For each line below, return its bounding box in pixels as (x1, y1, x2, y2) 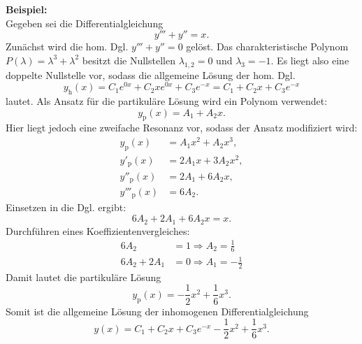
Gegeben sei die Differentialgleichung (6, 15, 164, 30)
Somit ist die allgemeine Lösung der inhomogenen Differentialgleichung (6, 303, 309, 318)
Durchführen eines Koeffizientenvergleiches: (6, 223, 190, 238)
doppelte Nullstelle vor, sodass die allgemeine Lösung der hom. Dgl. (6, 67, 296, 82)
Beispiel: (6, 2, 48, 16)
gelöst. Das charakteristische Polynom (186, 39, 349, 54)
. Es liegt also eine (270, 52, 349, 67)
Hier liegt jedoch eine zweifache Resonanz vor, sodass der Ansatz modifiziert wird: (6, 120, 358, 135)
